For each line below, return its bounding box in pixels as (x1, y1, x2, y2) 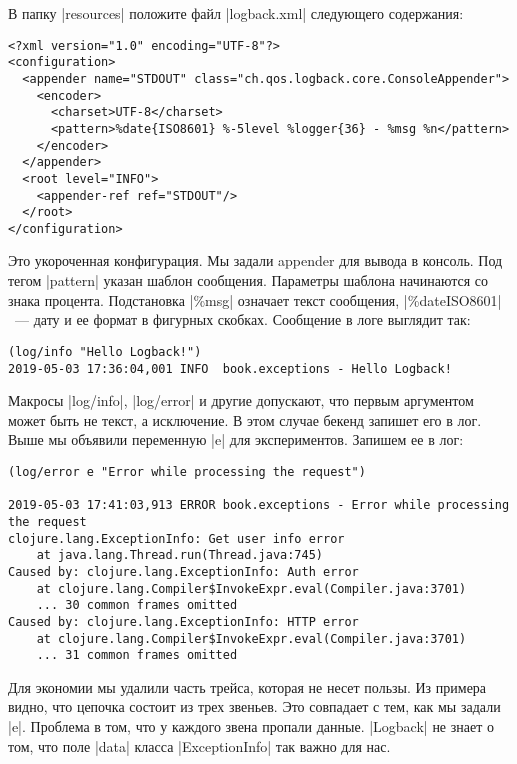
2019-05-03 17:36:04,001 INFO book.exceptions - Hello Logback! (8, 361, 452, 376)
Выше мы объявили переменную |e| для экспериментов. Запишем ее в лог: (8, 429, 464, 450)
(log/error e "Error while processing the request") (8, 464, 366, 479)
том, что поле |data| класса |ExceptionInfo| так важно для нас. (8, 735, 391, 756)
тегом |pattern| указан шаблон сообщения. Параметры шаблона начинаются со (8, 270, 489, 291)
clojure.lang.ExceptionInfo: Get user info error (8, 531, 345, 546)
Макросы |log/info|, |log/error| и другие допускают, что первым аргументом (8, 390, 474, 411)
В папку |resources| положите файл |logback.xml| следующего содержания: (8, 3, 464, 23)
